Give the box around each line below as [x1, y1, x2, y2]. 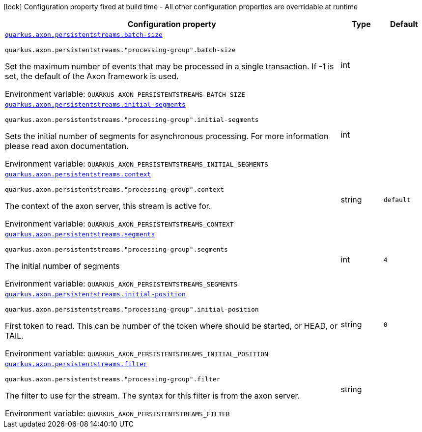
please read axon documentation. [5, 141, 129, 151]
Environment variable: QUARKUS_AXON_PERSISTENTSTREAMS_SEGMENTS [5, 279, 238, 288]
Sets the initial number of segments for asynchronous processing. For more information [5, 131, 329, 141]
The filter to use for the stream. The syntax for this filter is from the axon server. [5, 391, 300, 401]
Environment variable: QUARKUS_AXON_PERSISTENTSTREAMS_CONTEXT [5, 219, 234, 229]
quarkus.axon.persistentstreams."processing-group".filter [5, 375, 221, 383]
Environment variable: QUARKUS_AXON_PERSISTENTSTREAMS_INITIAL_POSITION [5, 348, 268, 358]
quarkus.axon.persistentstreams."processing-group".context [5, 186, 225, 193]
